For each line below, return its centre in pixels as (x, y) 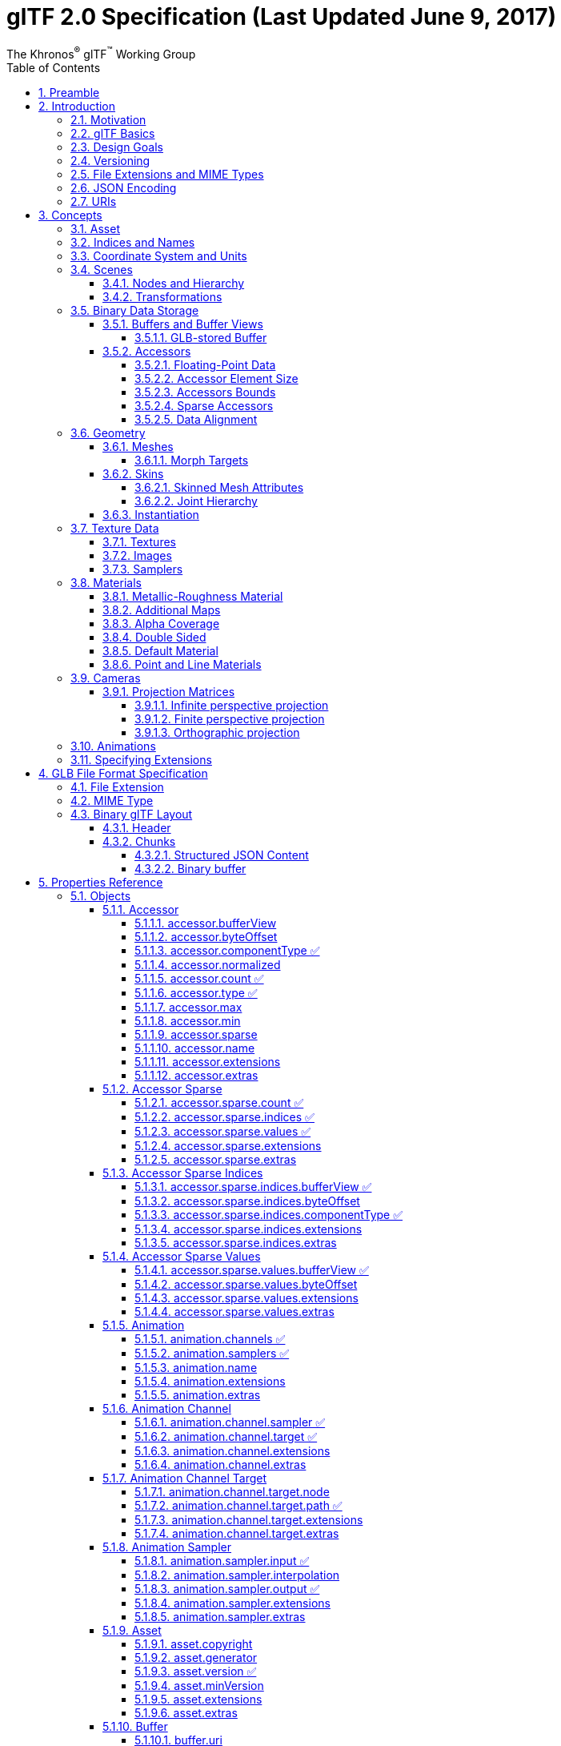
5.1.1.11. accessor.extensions (208, 1062)
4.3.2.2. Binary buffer (190, 869)
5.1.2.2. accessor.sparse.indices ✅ (224, 1117)
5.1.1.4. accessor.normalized (208, 965)
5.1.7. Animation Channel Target (185, 1478)
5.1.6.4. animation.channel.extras (220, 1465)
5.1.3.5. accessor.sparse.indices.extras (236, 1243)
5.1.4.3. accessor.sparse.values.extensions (246, 1298)
